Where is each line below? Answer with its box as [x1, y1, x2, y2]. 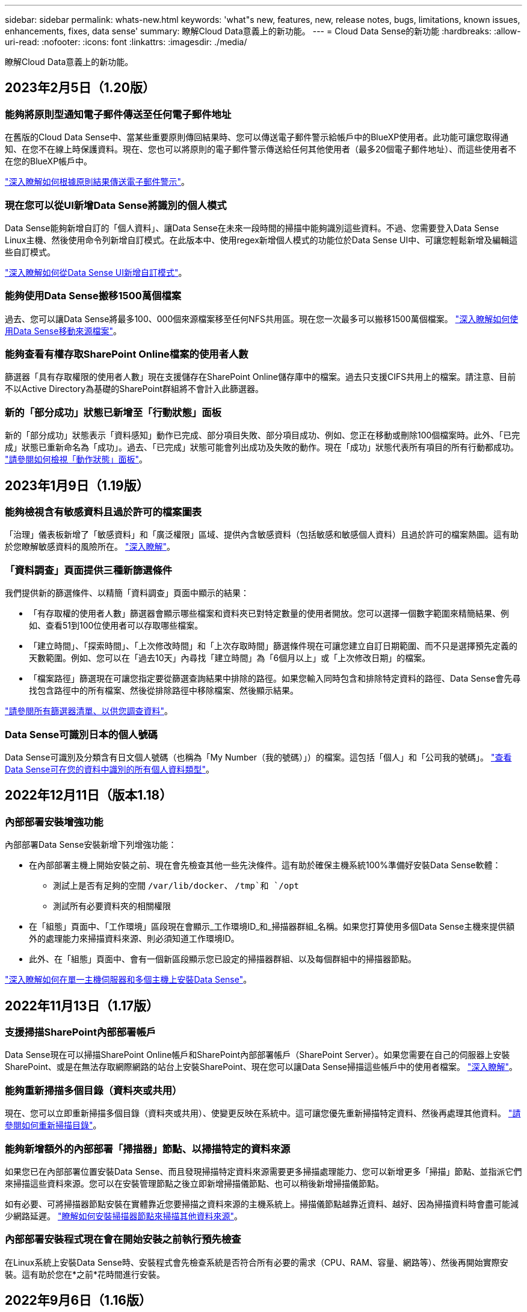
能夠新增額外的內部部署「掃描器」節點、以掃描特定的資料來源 [5, 1142, 291, 1155]
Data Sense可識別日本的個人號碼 [5, 728, 158, 741]
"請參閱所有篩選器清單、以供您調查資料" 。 [5, 706, 173, 717]
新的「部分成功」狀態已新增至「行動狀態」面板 [5, 406, 221, 418]
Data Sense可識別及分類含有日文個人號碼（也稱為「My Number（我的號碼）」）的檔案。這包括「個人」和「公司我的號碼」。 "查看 [5, 751, 512, 762]
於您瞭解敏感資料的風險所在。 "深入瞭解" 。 [5, 541, 175, 552]
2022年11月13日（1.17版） [5, 998, 159, 1013]
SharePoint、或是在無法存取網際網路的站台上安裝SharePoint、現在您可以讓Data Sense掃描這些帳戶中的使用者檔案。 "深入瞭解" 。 [5, 1062, 518, 1072]
